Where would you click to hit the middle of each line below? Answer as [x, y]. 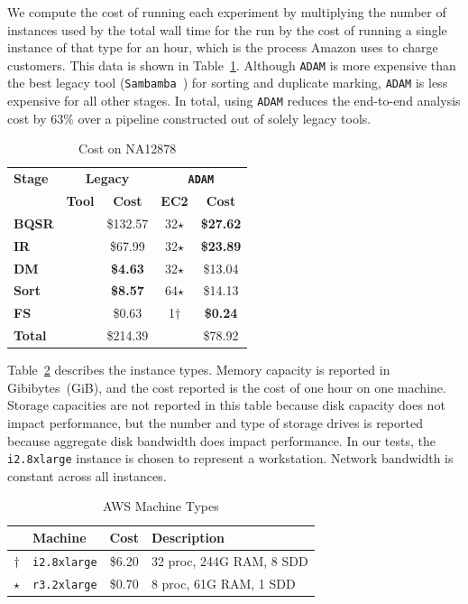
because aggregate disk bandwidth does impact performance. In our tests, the [221, 440]
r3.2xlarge [65, 585]
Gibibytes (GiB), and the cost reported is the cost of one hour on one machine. [227, 387]
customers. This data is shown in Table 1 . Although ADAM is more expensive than [232, 65]
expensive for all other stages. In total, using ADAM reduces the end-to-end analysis [234, 101]
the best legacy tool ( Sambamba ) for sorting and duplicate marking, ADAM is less [228, 83]
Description [188, 538]
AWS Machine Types [161, 506]
